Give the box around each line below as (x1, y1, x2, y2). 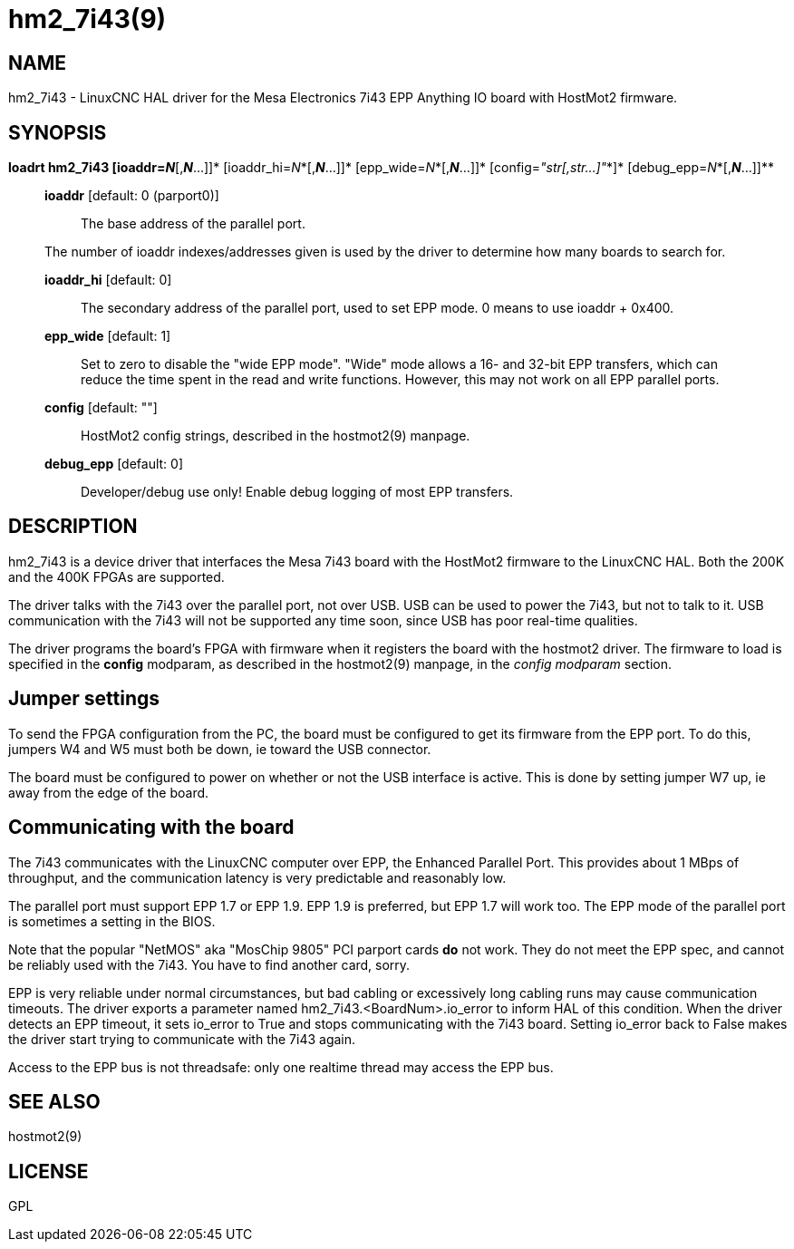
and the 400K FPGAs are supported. (8, 568, 225, 585)
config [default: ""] (44, 400, 158, 416)
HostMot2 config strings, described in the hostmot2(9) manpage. (81, 428, 470, 444)
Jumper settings (8, 687, 160, 711)
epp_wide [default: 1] (44, 328, 171, 344)
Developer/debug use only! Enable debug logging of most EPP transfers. (81, 484, 514, 500)
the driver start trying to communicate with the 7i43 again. (8, 1031, 356, 1047)
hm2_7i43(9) (8, 4, 167, 34)
